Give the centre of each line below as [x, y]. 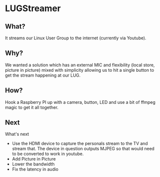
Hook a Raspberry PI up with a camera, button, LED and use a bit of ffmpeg [80, 102]
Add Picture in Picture [34, 159]
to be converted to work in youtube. [48, 154]
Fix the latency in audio [35, 169]
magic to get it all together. [32, 107]
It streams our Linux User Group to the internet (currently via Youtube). [76, 38]
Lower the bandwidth [33, 164]
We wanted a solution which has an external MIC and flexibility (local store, [80, 65]
